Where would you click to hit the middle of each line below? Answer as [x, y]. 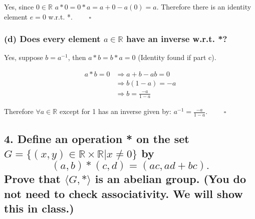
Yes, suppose [24, 57]
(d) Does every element [52, 39]
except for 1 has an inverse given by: [115, 111]
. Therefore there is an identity [204, 6]
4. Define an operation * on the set [97, 138]
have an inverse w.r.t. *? [177, 39]
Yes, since [19, 6]
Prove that [32, 179]
